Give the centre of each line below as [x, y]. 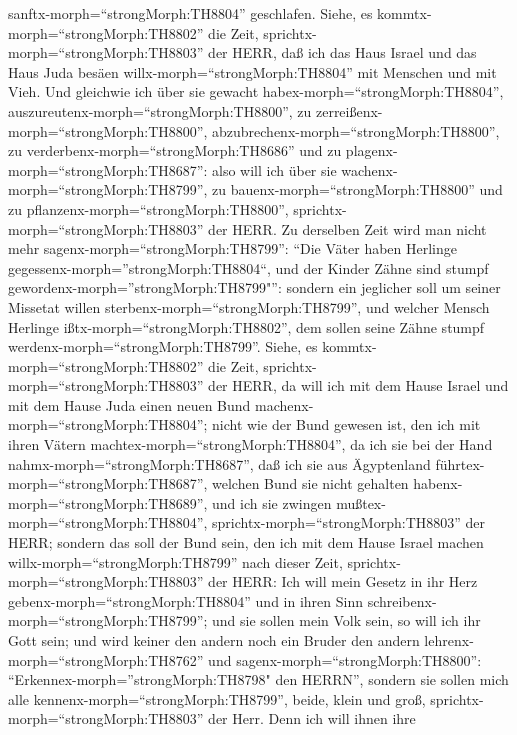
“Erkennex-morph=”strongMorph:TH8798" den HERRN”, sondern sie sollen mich [258, 679]
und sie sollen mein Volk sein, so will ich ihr [346, 620]
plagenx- [371, 150]
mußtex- [361, 502]
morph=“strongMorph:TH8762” [106, 659]
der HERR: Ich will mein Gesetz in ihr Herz [343, 581]
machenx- [284, 404]
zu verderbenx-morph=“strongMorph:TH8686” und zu [175, 150]
